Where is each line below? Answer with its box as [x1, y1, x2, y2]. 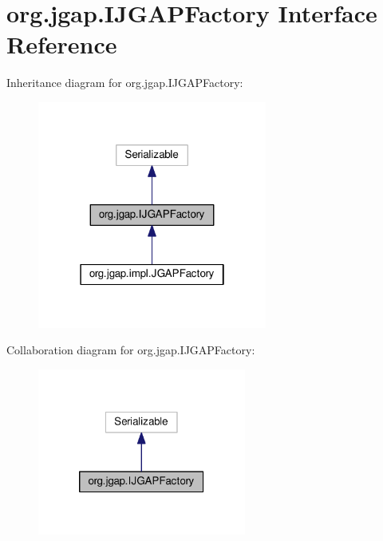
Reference [6, 28, 117, 61]
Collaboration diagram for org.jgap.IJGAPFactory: [6, 342, 255, 358]
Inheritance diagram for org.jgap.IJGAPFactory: [6, 74, 243, 91]
